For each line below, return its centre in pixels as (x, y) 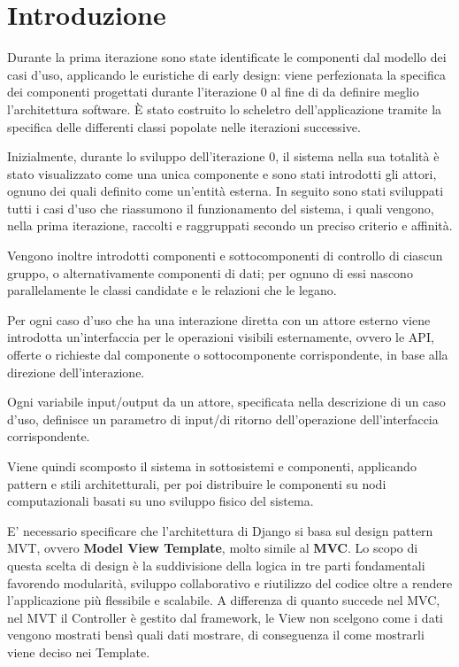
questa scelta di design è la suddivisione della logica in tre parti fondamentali (216, 565)
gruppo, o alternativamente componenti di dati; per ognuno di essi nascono (210, 272)
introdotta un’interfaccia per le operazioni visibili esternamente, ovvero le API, (221, 337)
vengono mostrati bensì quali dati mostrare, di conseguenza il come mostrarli (216, 635)
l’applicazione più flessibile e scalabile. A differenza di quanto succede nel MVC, (224, 600)
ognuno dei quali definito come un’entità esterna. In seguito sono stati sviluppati (226, 191)
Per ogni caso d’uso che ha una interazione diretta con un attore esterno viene (219, 319)
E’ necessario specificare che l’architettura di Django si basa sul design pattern (220, 530)
